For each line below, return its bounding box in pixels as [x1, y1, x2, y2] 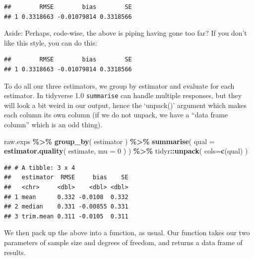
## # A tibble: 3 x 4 [4, 164, 75, 171]
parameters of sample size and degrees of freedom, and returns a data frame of [4, 237, 243, 247]
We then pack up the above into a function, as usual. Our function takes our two [4, 227, 250, 238]
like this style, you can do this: [4, 37, 97, 48]
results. [4, 247, 26, 257]
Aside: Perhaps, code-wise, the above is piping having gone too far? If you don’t [4, 28, 247, 38]
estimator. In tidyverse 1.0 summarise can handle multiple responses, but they [4, 90, 242, 101]
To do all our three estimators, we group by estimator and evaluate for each [4, 80, 235, 91]
